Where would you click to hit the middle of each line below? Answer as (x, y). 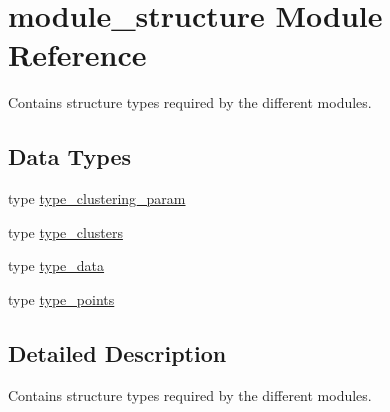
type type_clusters (65, 231)
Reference (77, 54)
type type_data (56, 265)
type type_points (61, 298)
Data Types (69, 156)
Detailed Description (117, 352)
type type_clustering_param (97, 198)
